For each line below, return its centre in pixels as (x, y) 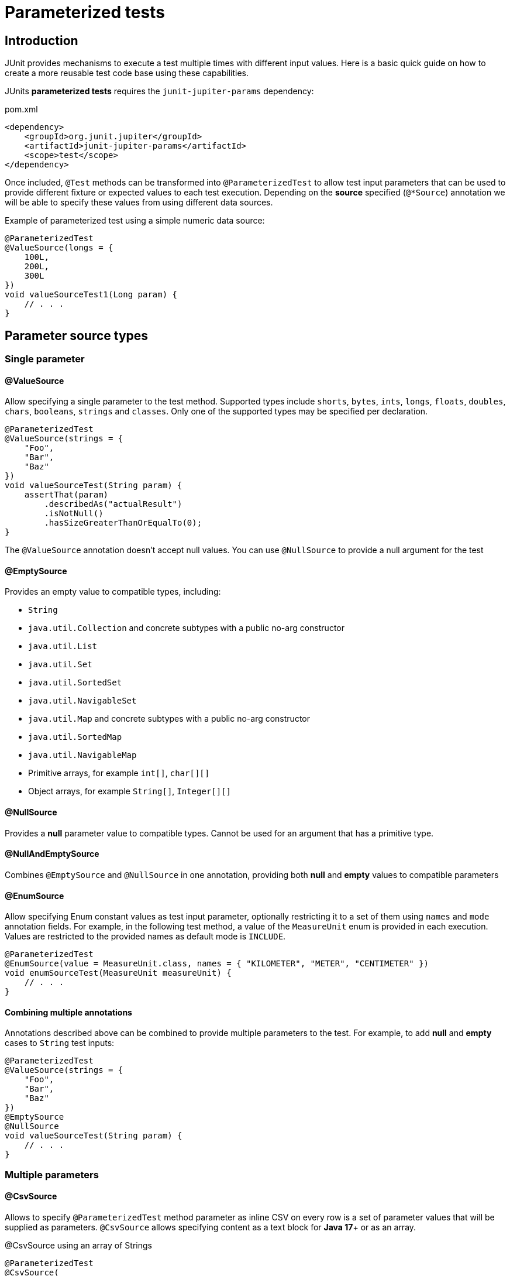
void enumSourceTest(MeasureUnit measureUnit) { (118, 973)
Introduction (42, 40)
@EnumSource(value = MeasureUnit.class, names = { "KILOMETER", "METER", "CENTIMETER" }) (217, 964)
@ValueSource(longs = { (59, 248)
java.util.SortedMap (75, 737)
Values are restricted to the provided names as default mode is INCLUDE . (145, 937)
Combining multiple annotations (68, 1012)
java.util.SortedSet (75, 683)
